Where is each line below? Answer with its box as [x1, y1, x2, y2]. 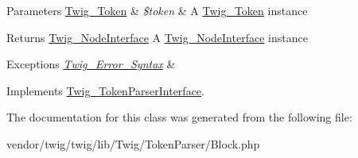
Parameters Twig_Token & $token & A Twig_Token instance [6, 2, 308, 18]
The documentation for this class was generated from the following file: [6, 109, 352, 125]
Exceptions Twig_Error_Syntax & [6, 56, 176, 72]
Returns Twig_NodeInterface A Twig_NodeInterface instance [6, 29, 308, 45]
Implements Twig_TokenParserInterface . [6, 82, 204, 98]
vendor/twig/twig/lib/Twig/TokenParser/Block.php [6, 135, 260, 152]
